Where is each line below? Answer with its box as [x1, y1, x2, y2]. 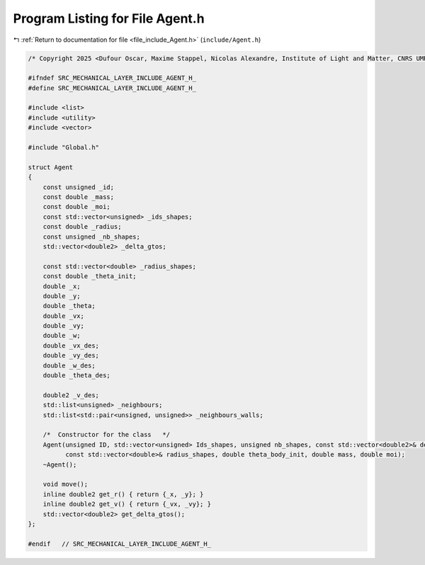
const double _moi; [42, 202, 111, 211]
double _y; [42, 292, 81, 300]
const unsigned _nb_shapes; [42, 232, 141, 241]
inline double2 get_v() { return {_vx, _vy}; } [42, 500, 212, 508]
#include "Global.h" [28, 144, 99, 152]
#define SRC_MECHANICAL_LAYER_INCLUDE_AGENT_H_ [28, 84, 196, 92]
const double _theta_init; [42, 273, 137, 280]
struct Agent [28, 163, 74, 171]
